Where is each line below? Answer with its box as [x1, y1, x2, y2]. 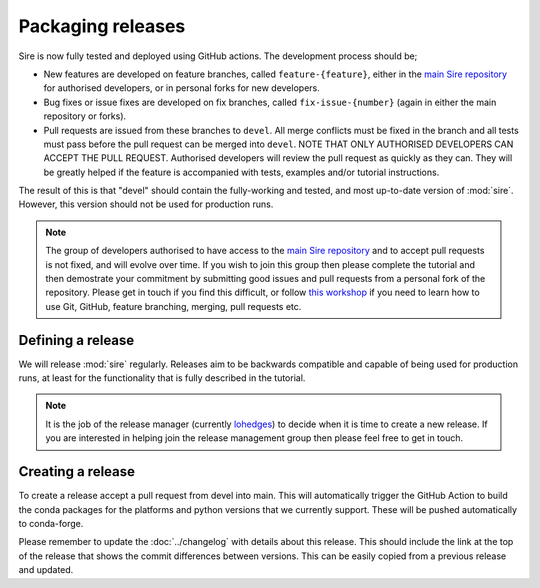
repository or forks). [43, 110, 127, 122]
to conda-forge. [18, 517, 84, 529]
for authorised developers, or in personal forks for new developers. [43, 82, 320, 94]
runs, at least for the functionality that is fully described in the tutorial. [18, 372, 306, 384]
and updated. [18, 564, 74, 576]
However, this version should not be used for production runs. [18, 198, 274, 210]
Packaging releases [18, 15, 186, 37]
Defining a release [18, 331, 135, 349]
